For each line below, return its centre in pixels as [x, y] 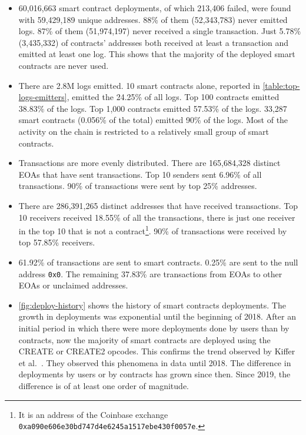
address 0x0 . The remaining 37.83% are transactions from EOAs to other [150, 273]
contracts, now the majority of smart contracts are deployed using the [144, 339]
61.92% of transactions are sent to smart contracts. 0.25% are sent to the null [158, 262]
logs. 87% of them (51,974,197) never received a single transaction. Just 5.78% [160, 31]
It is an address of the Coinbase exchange [93, 414]
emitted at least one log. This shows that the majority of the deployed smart [157, 54]
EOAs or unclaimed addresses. [73, 285]
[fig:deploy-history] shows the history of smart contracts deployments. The [152, 305]
